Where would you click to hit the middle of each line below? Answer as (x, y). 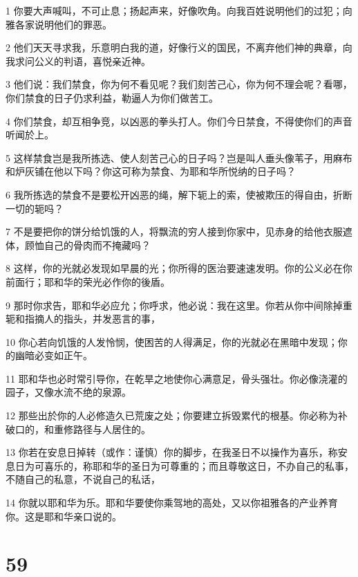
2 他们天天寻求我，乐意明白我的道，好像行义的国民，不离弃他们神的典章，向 (179, 47)
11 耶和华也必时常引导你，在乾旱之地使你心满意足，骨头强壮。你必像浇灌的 (177, 378)
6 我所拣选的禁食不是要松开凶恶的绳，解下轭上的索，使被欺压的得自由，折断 (179, 194)
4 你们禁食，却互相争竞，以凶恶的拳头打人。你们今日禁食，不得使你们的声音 (179, 121)
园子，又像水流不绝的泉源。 (68, 392)
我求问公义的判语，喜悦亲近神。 (78, 61)
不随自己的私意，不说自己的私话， (83, 479)
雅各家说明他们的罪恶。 (59, 24)
